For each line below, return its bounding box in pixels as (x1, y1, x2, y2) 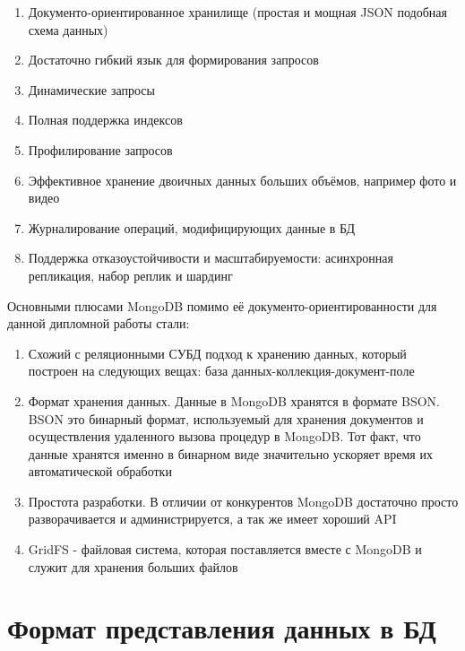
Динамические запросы (28, 80, 155, 99)
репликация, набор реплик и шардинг (28, 265, 233, 284)
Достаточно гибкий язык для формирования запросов (28, 50, 319, 69)
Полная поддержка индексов (28, 110, 183, 129)
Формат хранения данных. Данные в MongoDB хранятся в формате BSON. (28, 391, 440, 410)
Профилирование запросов (28, 140, 173, 159)
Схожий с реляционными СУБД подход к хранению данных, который (28, 343, 407, 362)
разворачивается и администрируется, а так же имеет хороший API (28, 509, 397, 528)
